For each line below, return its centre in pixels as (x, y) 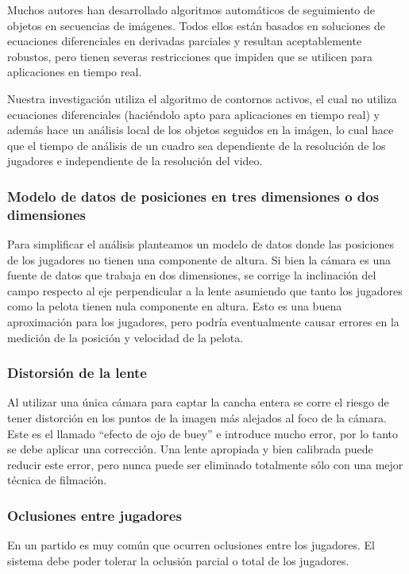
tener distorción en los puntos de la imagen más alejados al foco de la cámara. (197, 418)
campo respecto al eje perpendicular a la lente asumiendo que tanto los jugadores (205, 290)
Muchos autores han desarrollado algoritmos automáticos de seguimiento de (191, 10)
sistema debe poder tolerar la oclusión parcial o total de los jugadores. (178, 560)
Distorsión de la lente (77, 373)
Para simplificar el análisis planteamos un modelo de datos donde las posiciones (201, 244)
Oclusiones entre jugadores (95, 515)
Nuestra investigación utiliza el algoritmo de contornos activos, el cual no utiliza (202, 98)
